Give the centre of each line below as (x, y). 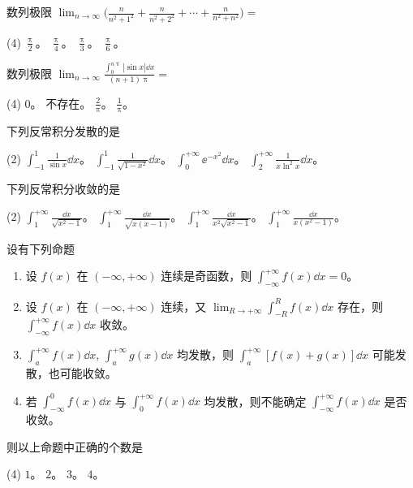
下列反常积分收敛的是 (63, 189)
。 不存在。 (61, 103)
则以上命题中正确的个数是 (75, 446)
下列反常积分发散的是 (63, 130)
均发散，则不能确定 (255, 401)
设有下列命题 (41, 248)
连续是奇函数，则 (206, 276)
